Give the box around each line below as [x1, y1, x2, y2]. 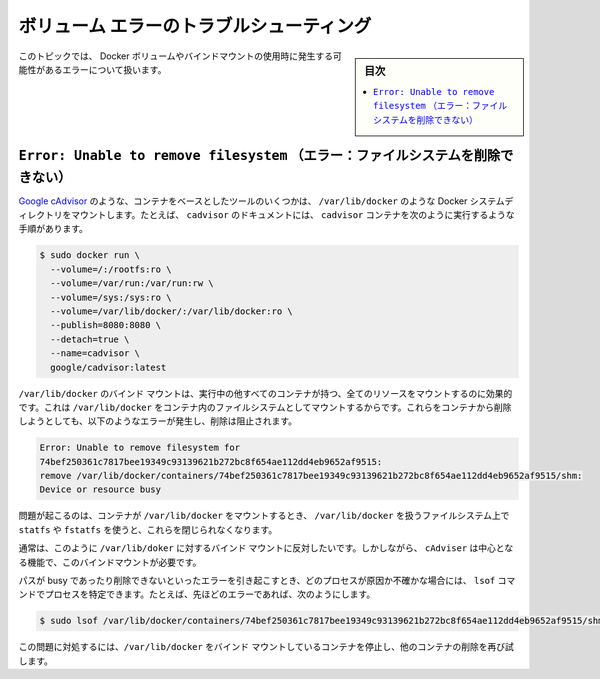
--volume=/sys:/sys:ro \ [50, 291, 172, 303]
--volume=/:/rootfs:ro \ [50, 263, 172, 275]
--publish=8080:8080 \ [50, 320, 162, 331]
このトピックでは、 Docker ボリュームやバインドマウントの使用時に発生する [18, 50, 334, 62]
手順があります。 [18, 223, 89, 235]
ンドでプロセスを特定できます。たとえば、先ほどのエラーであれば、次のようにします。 [18, 588, 376, 600]
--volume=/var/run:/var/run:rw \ [50, 278, 214, 289]
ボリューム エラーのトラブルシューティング [18, 15, 372, 37]
